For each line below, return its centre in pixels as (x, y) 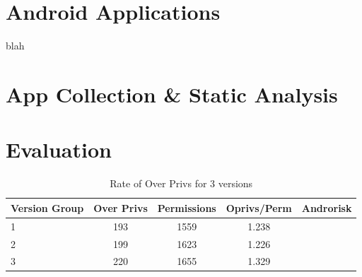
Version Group (47, 207)
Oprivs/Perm (259, 207)
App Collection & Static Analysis (172, 94)
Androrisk (327, 207)
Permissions (187, 207)
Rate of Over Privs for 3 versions (181, 183)
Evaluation (59, 149)
